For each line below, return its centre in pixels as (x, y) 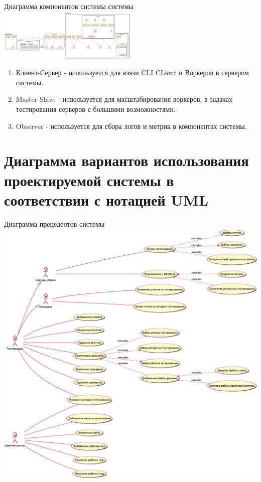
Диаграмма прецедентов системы (54, 223)
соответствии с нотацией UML (106, 199)
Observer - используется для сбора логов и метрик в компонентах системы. (131, 126)
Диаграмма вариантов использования (126, 160)
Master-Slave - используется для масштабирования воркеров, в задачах (124, 99)
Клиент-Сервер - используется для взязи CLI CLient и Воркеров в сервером (132, 72)
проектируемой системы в (89, 180)
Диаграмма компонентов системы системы (69, 6)
